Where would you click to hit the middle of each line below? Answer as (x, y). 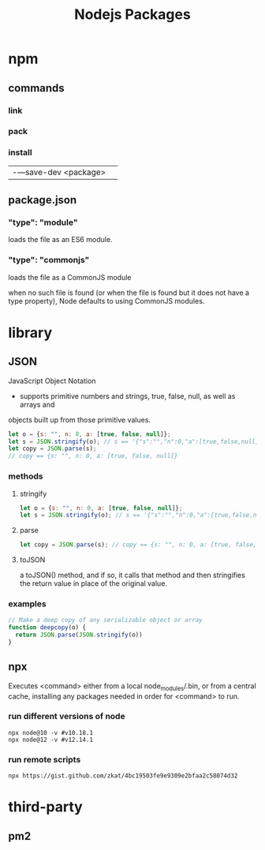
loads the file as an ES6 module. (60, 240)
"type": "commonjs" (49, 260)
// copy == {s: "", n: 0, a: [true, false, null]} (93, 456)
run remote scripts (45, 759)
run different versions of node (67, 717)
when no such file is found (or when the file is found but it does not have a (129, 293)
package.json (43, 200)
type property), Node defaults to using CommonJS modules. (106, 300)
